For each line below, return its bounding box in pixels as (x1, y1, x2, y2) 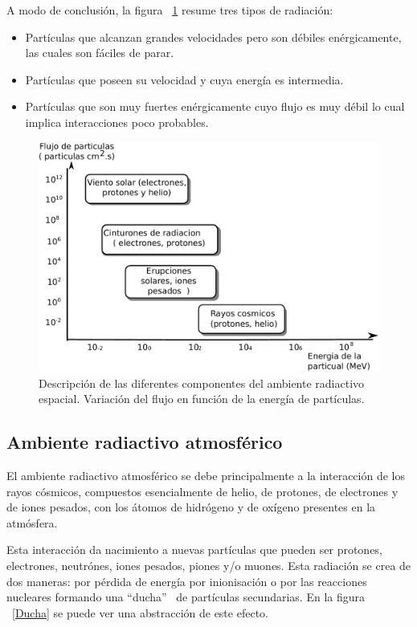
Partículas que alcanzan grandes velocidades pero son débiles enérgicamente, (25, 28, 402, 45)
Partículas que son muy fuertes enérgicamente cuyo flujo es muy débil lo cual (25, 98, 405, 115)
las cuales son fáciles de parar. (25, 44, 174, 61)
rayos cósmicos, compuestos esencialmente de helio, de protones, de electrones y (6, 482, 399, 499)
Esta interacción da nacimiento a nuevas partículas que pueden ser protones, (6, 541, 382, 558)
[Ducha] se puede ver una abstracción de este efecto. (12, 604, 268, 621)
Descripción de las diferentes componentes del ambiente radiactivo (39, 374, 365, 391)
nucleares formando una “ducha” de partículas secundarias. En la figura (6, 588, 366, 605)
